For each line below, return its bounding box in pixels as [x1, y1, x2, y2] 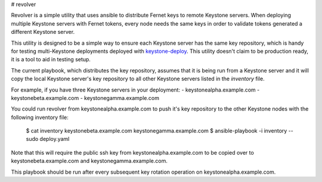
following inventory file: [11, 114, 69, 121]
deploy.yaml [39, 136, 70, 143]
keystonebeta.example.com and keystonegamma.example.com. [11, 158, 168, 165]
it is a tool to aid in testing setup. [11, 56, 91, 63]
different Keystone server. [11, 29, 75, 36]
